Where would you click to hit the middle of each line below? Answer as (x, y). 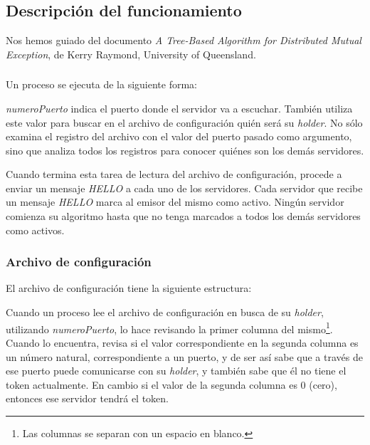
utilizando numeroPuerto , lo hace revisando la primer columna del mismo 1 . (169, 328)
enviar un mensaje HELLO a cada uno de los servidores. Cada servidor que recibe (184, 188)
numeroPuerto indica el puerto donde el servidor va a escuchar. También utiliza (179, 108)
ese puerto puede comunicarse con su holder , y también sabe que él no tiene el (176, 371)
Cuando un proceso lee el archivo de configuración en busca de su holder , (165, 312)
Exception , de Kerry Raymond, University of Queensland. (131, 54)
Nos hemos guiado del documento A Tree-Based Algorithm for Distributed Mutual (184, 40)
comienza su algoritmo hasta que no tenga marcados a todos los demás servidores (183, 216)
